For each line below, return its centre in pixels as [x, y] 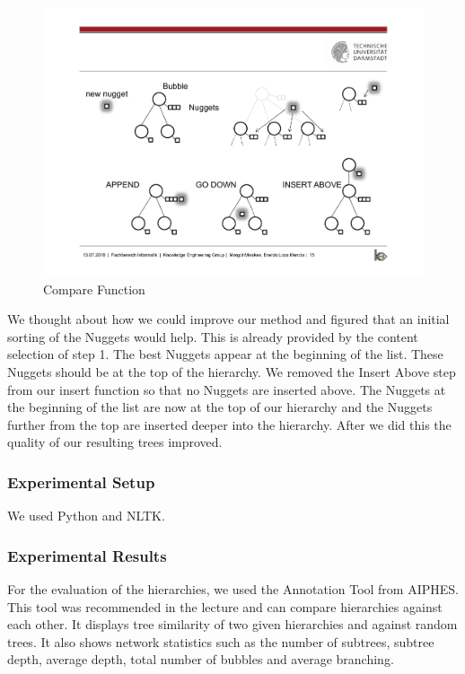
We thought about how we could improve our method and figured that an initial [228, 319]
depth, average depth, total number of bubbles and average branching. [201, 659]
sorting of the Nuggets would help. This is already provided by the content [213, 336]
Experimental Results [87, 555]
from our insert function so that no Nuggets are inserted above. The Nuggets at [227, 389]
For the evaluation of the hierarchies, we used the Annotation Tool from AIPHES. [233, 589]
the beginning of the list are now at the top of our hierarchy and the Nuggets [220, 407]
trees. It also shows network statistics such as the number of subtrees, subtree [221, 641]
